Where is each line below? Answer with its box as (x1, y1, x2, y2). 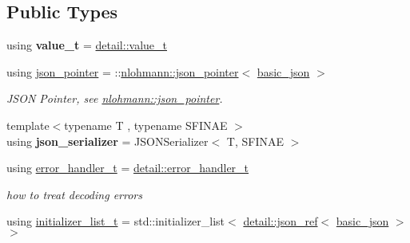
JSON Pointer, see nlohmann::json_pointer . (6, 90, 223, 107)
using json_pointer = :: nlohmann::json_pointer (6, 63, 239, 80)
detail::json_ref (243, 213, 318, 229)
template (6, 116, 50, 133)
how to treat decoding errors (6, 186, 142, 202)
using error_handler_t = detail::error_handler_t (6, 159, 249, 176)
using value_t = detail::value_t (6, 37, 167, 53)
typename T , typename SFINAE (64, 116, 228, 133)
